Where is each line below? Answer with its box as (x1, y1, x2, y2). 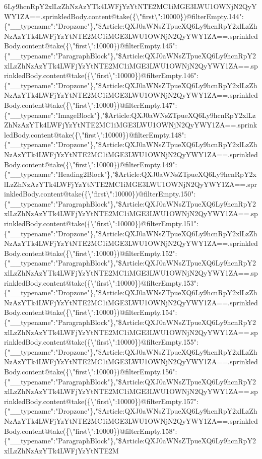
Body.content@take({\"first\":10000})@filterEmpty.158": (4, 425, 177, 436)
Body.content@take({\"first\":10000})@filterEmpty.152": (4, 247, 177, 258)
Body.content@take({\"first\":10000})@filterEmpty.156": (4, 366, 177, 376)
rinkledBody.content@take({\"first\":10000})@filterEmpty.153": (4, 277, 199, 288)
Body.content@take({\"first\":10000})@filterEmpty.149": (4, 159, 177, 169)
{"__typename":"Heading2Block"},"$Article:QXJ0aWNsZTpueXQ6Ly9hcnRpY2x (4, 169, 256, 179)
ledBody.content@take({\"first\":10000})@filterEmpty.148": (4, 129, 186, 140)
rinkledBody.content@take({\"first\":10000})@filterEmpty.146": (4, 70, 199, 81)
